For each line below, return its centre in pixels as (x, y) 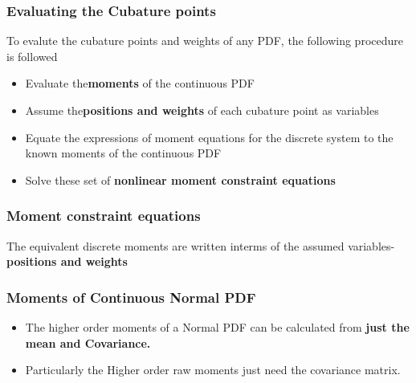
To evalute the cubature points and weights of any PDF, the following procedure (205, 41)
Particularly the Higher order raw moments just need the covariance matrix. (213, 370)
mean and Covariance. (88, 342)
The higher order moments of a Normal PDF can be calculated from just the (217, 327)
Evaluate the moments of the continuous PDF (140, 83)
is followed (32, 56)
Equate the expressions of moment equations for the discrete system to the (209, 137)
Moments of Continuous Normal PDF (131, 297)
